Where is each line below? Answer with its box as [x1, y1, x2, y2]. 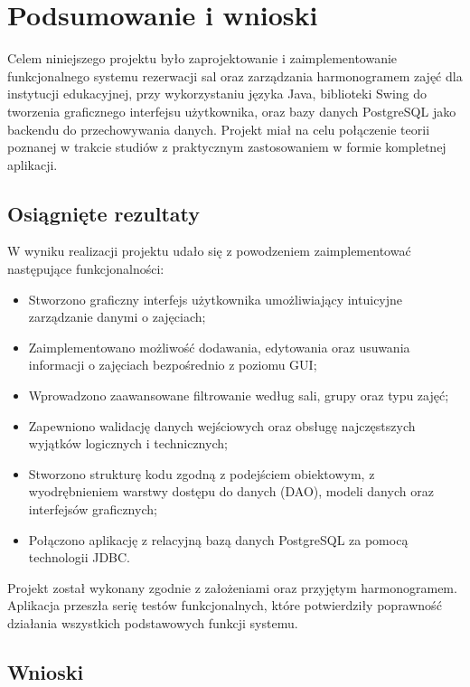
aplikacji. [7, 155, 58, 174]
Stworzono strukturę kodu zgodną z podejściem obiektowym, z [28, 464, 375, 483]
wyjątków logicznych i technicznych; [28, 434, 228, 453]
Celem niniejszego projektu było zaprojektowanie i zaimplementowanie [7, 49, 398, 68]
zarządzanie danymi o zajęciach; [28, 307, 206, 326]
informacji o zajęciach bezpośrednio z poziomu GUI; [28, 355, 317, 374]
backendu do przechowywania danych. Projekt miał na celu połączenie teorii [7, 119, 430, 138]
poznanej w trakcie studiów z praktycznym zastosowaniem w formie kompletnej [7, 137, 446, 156]
